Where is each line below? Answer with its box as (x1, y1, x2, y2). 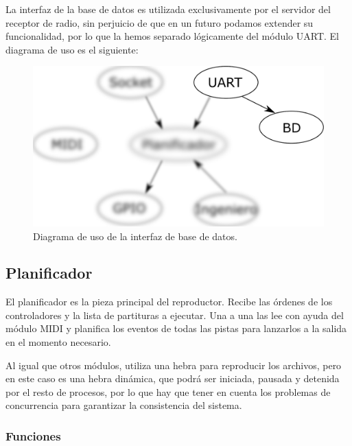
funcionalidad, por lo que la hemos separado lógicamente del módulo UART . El (5, 29, 339, 43)
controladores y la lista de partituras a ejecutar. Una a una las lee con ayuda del (5, 307, 344, 322)
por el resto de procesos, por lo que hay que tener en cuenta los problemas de (5, 384, 331, 399)
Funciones (5, 427, 61, 444)
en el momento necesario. (5, 335, 111, 349)
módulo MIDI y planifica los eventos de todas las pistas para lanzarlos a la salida (5, 321, 347, 336)
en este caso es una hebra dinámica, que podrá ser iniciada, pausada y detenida (5, 371, 340, 386)
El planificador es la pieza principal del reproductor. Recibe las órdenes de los (5, 294, 333, 309)
